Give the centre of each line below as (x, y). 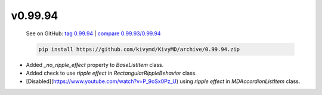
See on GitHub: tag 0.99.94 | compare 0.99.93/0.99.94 (93, 33)
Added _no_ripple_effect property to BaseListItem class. (95, 65)
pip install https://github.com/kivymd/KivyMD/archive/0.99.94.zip (139, 49)
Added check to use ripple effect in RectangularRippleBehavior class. (111, 73)
